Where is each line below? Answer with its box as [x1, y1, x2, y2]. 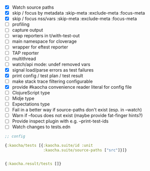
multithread [12, 55, 36, 62]
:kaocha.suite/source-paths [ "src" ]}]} [43, 148, 127, 153]
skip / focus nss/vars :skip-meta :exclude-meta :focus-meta [12, 16, 137, 22]
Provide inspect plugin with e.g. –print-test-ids [12, 118, 109, 124]
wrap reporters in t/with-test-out [12, 33, 80, 39]
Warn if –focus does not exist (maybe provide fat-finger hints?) [12, 112, 143, 119]
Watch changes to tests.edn [12, 124, 71, 130]
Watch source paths [12, 5, 54, 10]
